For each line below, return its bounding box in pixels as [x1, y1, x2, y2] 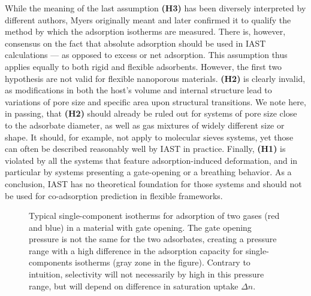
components [29, 256, 73, 268]
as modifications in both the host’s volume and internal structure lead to [5, 84, 272, 96]
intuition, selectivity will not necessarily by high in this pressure [29, 268, 264, 280]
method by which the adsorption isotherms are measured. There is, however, [5, 25, 286, 38]
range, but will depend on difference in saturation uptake [29, 279, 238, 292]
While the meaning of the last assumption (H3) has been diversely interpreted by [5, 2, 306, 14]
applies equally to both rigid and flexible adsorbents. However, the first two [5, 60, 282, 72]
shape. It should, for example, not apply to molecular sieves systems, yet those [5, 130, 294, 143]
